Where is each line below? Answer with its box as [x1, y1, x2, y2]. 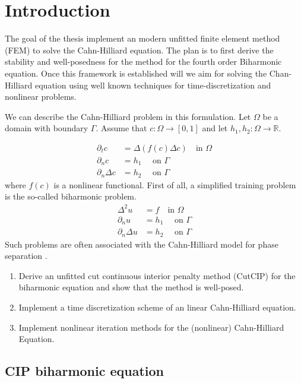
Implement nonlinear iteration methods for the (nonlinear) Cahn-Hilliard [18, 321, 284, 333]
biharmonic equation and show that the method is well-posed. [18, 281, 244, 293]
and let [202, 122, 228, 134]
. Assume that [96, 122, 147, 134]
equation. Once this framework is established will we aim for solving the [5, 67, 267, 79]
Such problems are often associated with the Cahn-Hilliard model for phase [5, 238, 278, 250]
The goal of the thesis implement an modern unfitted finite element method [5, 32, 280, 45]
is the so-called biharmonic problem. [5, 190, 137, 202]
